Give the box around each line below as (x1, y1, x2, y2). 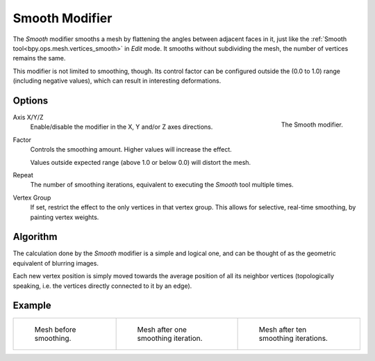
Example (12, 300, 51, 312)
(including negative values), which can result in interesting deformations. (12, 77, 222, 85)
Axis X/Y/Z (12, 113, 44, 122)
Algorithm (12, 231, 58, 243)
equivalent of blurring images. (12, 259, 99, 267)
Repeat (12, 170, 34, 179)
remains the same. (12, 54, 66, 63)
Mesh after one (137, 324, 187, 334)
